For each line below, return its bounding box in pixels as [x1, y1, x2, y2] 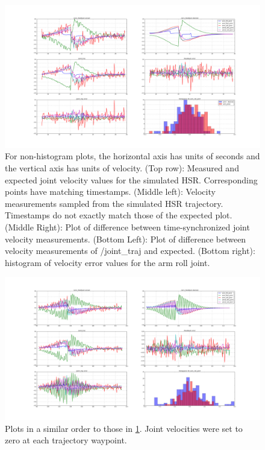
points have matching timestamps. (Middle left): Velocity [5, 185, 216, 198]
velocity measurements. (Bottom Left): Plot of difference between [5, 232, 246, 245]
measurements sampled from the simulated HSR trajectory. [5, 197, 223, 209]
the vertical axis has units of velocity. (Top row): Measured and [5, 162, 239, 174]
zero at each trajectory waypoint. [5, 434, 127, 446]
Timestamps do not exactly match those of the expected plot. [5, 209, 232, 221]
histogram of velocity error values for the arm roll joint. [5, 256, 210, 268]
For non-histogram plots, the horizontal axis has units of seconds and [5, 150, 260, 162]
